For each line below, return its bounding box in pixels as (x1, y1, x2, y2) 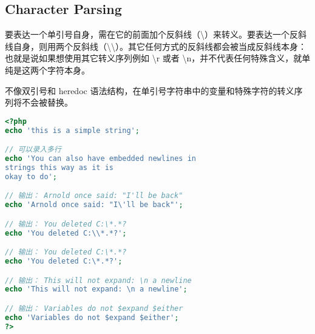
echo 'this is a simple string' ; (5, 126, 140, 135)
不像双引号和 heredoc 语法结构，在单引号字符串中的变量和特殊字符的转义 (5, 84, 294, 97)
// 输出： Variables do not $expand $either (5, 304, 183, 313)
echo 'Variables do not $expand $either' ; (5, 313, 179, 322)
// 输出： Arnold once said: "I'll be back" (5, 191, 183, 200)
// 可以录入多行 (5, 145, 61, 154)
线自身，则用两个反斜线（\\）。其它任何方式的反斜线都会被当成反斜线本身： (5, 39, 307, 52)
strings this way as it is (5, 163, 113, 172)
